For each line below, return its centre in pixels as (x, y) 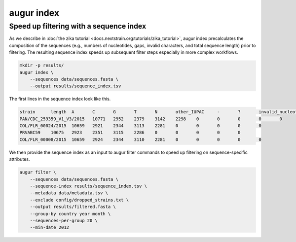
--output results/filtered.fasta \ (73, 207)
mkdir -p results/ (42, 66)
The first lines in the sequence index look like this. (60, 99)
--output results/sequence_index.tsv (75, 86)
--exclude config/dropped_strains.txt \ (79, 200)
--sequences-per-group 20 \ (64, 220)
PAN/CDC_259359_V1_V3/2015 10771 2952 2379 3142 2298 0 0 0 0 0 (151, 119)
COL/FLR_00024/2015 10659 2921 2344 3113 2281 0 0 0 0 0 (140, 126)
